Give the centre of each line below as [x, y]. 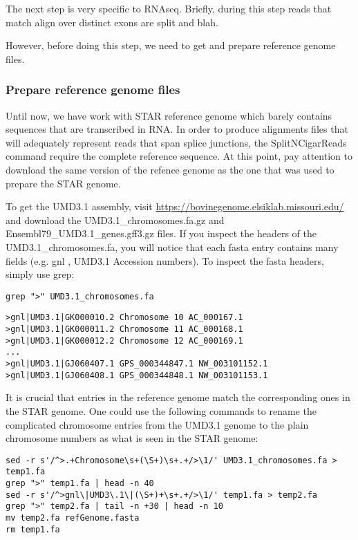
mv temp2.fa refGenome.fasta [73, 518]
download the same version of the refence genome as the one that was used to [170, 169]
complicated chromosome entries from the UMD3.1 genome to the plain [157, 424]
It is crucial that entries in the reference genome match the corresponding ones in [178, 397]
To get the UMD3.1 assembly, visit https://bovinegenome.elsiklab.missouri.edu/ [175, 206]
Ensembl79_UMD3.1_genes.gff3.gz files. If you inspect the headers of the [161, 233]
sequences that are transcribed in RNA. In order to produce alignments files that [177, 129]
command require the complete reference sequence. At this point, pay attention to [179, 156]
